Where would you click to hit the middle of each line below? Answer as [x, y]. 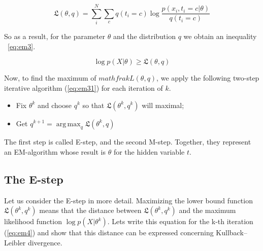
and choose [55, 105]
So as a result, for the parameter [55, 36]
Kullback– [232, 232]
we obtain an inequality [220, 36]
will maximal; [163, 105]
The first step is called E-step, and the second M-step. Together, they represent [128, 142]
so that [93, 105]
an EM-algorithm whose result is [55, 151]
